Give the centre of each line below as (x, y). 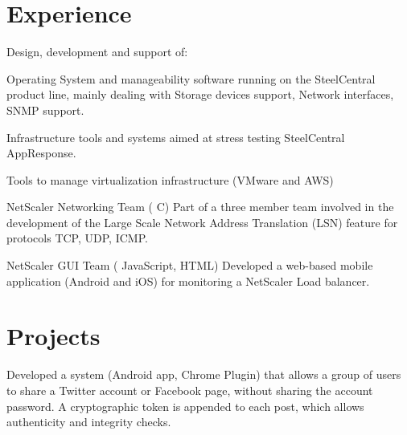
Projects (53, 336)
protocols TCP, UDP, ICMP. (77, 238)
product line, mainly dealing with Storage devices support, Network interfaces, (200, 94)
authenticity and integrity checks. (89, 422)
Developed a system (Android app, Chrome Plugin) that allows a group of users (204, 374)
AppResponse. (41, 153)
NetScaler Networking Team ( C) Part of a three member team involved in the (200, 207)
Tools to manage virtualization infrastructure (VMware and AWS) (170, 179)
